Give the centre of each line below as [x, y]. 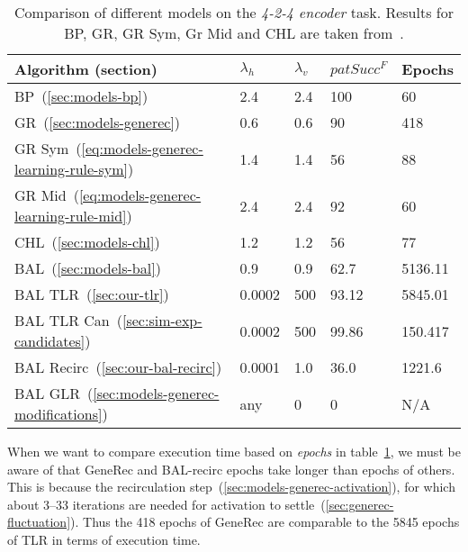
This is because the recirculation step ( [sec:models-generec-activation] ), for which [231, 487]
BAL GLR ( [54, 393]
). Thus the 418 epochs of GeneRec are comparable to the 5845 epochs [265, 522]
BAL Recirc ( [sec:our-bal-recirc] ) [118, 367]
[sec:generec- [360, 504]
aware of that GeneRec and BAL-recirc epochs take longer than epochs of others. [231, 469]
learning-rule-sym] [71, 169]
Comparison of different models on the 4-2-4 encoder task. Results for [234, 12]
